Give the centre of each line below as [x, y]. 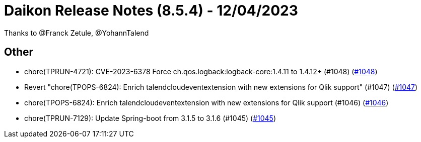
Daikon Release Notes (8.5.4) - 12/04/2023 [151, 11]
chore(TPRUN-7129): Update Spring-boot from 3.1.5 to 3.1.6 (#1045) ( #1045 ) [150, 118]
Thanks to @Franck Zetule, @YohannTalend [77, 33]
